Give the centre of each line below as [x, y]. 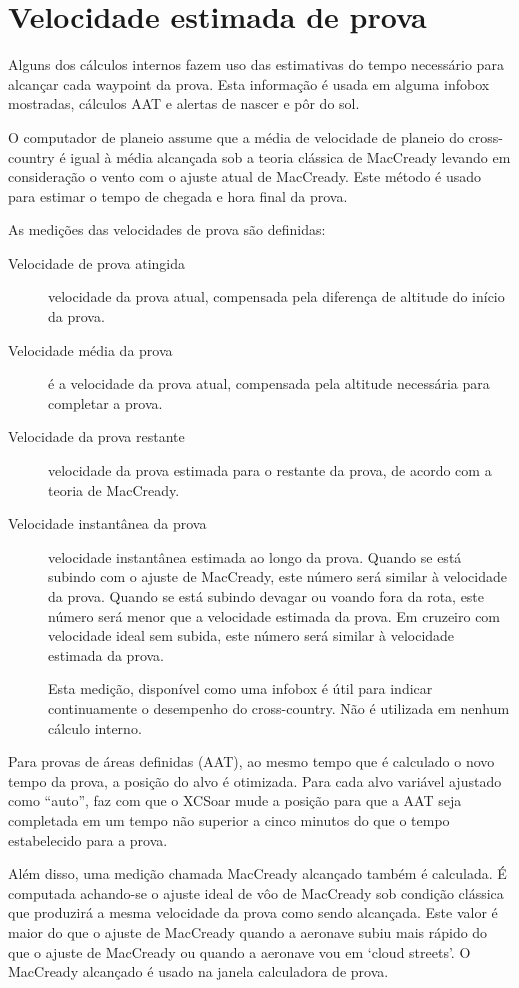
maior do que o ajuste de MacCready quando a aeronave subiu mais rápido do [248, 931]
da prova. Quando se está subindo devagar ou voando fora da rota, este [266, 596]
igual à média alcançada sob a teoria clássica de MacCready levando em [290, 156]
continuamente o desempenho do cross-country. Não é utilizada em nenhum [279, 707]
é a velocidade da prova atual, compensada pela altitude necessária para [269, 383]
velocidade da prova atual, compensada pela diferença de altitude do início [276, 296]
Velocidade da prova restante [96, 436]
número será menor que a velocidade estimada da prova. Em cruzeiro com [274, 615]
